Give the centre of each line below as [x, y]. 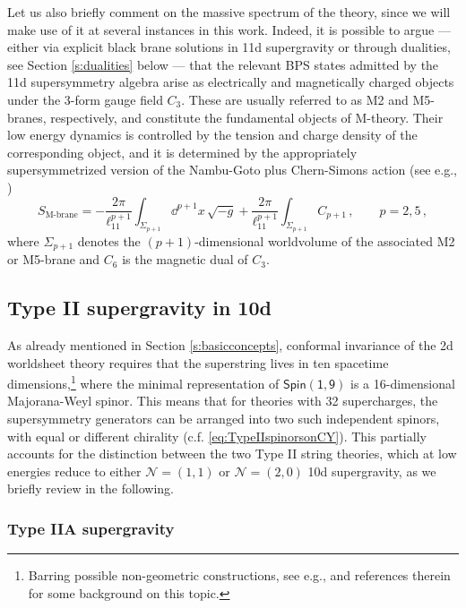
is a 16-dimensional [403, 383]
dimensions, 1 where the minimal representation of [143, 382]
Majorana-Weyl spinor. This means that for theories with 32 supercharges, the [223, 401]
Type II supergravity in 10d [139, 308]
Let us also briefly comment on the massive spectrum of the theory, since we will [229, 12]
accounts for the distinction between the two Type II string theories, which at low [232, 454]
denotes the [109, 240]
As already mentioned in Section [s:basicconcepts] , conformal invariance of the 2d [230, 344]
